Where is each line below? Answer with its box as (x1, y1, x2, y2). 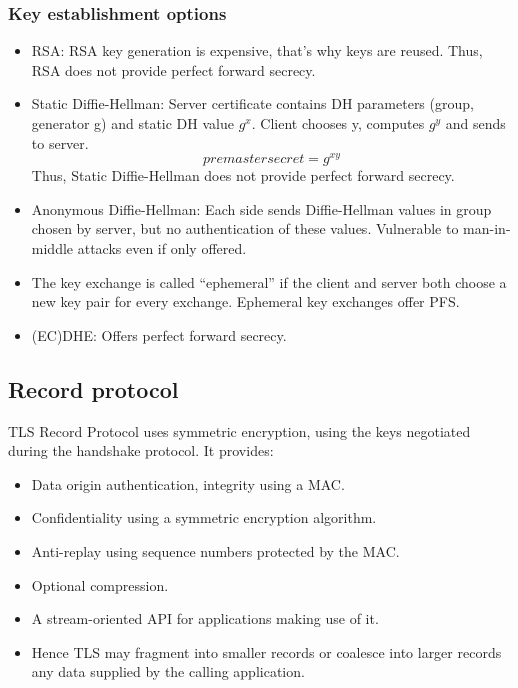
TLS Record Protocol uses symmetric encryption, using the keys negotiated (8, 420, 471, 441)
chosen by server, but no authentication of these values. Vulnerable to (31, 218, 459, 239)
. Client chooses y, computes (251, 113, 425, 133)
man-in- (463, 218, 511, 239)
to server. (31, 132, 89, 153)
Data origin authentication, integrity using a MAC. (31, 473, 345, 494)
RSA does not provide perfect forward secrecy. (31, 59, 316, 80)
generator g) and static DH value (31, 113, 234, 133)
